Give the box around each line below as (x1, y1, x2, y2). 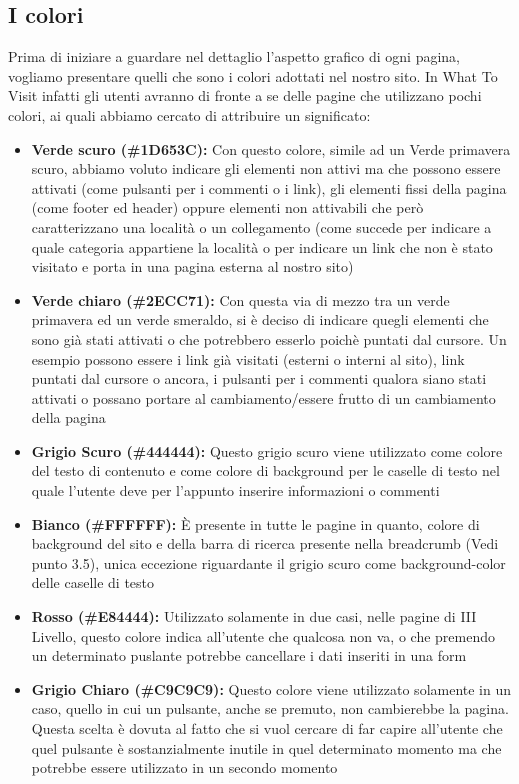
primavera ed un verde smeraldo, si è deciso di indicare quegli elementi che (31, 309, 489, 330)
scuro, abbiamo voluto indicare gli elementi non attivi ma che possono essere (31, 158, 501, 179)
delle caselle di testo (31, 572, 155, 593)
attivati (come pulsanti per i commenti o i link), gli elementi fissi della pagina (31, 177, 507, 198)
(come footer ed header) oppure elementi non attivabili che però (31, 197, 424, 218)
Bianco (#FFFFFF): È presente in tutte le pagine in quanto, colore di (31, 513, 480, 534)
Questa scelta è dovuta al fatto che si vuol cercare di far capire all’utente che (31, 718, 503, 739)
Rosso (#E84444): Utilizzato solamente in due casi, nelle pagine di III (31, 606, 477, 627)
